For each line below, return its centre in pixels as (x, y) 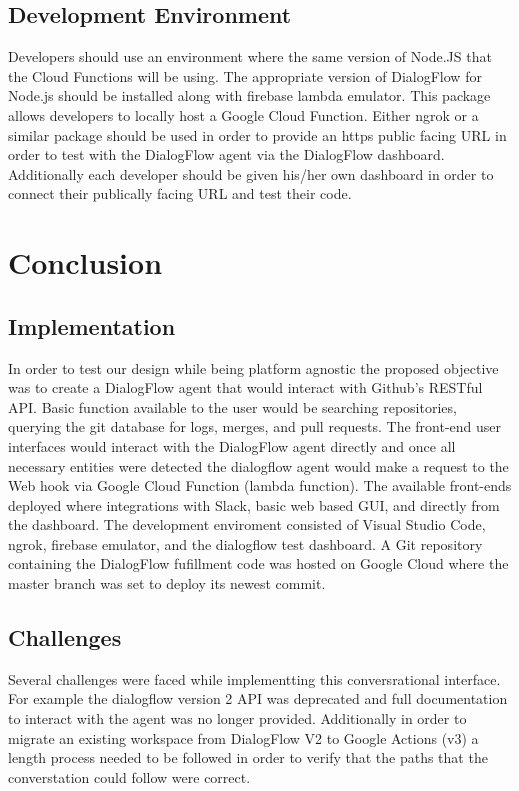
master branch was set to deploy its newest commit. (167, 583)
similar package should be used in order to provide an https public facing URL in (257, 134)
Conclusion (85, 262)
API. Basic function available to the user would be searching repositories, (232, 406)
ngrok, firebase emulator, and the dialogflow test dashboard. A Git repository (245, 543)
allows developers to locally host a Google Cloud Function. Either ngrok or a (243, 114)
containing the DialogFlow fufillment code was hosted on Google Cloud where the (258, 563)
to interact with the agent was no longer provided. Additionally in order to (237, 718)
